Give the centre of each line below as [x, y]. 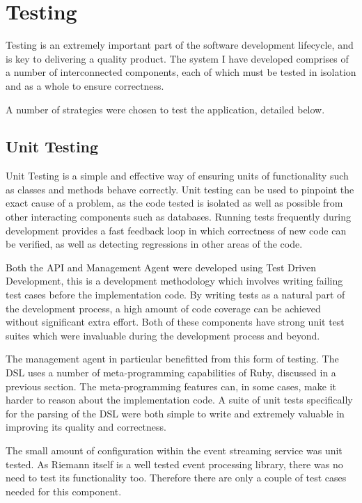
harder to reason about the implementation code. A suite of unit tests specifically [179, 400]
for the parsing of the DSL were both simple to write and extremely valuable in [175, 413]
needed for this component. [64, 491]
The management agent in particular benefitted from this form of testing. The [172, 359]
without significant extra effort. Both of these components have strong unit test [175, 322]
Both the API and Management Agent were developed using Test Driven [161, 267]
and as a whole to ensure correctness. [85, 85]
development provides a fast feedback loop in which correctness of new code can [176, 230]
